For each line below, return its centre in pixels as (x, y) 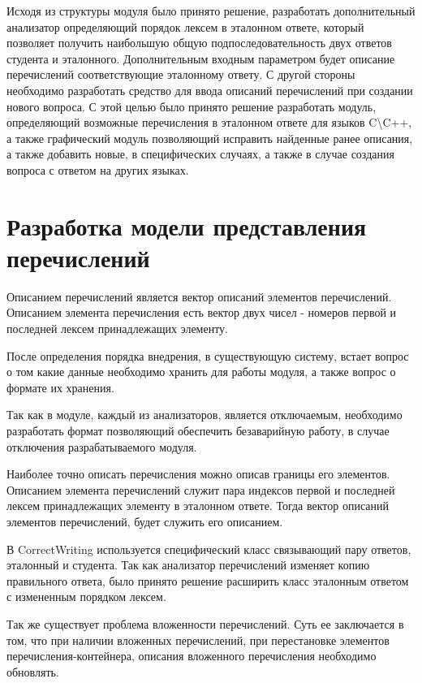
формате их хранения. (60, 387)
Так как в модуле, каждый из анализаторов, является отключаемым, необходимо (205, 415)
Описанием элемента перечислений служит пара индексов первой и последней (201, 489)
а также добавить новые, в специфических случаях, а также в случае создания (200, 154)
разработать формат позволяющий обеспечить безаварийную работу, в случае (198, 430)
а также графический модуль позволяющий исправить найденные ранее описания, (210, 138)
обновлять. (33, 671)
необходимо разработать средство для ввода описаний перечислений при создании (210, 90)
